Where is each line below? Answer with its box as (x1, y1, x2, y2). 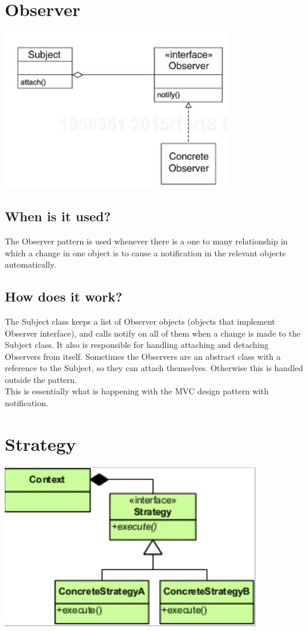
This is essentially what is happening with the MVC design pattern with (5, 385, 269, 397)
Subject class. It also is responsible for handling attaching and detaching (5, 338, 269, 351)
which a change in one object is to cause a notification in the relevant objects (5, 246, 286, 259)
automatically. (5, 258, 56, 271)
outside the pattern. (5, 373, 77, 385)
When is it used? (5, 207, 111, 225)
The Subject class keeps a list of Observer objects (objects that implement (5, 315, 275, 327)
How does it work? (5, 287, 122, 306)
